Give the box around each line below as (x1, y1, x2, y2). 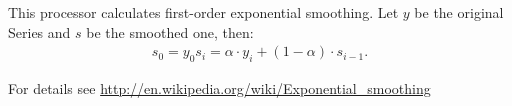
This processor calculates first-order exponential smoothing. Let (8, 2, 399, 22)
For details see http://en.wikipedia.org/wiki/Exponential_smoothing (8, 78, 431, 99)
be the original (414, 2, 504, 22)
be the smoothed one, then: (86, 21, 254, 42)
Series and (8, 21, 71, 42)
